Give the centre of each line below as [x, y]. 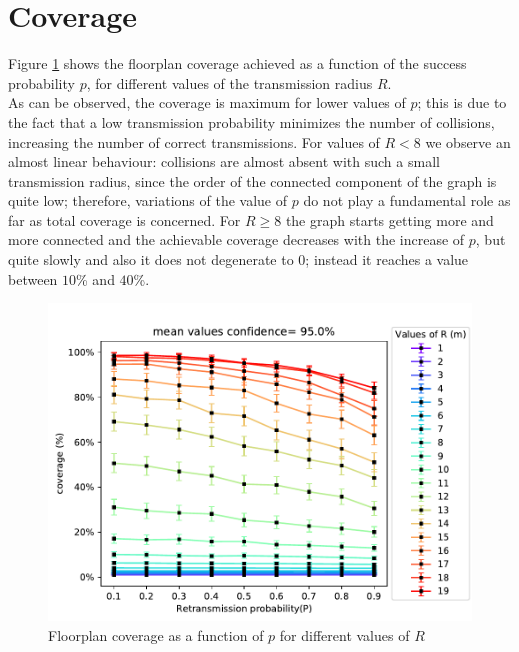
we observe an [468, 141]
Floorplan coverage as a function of [156, 634]
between [33, 278]
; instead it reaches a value [387, 259]
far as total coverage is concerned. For [124, 219]
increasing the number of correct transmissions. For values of [194, 141]
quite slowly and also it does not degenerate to [151, 259]
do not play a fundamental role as [407, 200]
